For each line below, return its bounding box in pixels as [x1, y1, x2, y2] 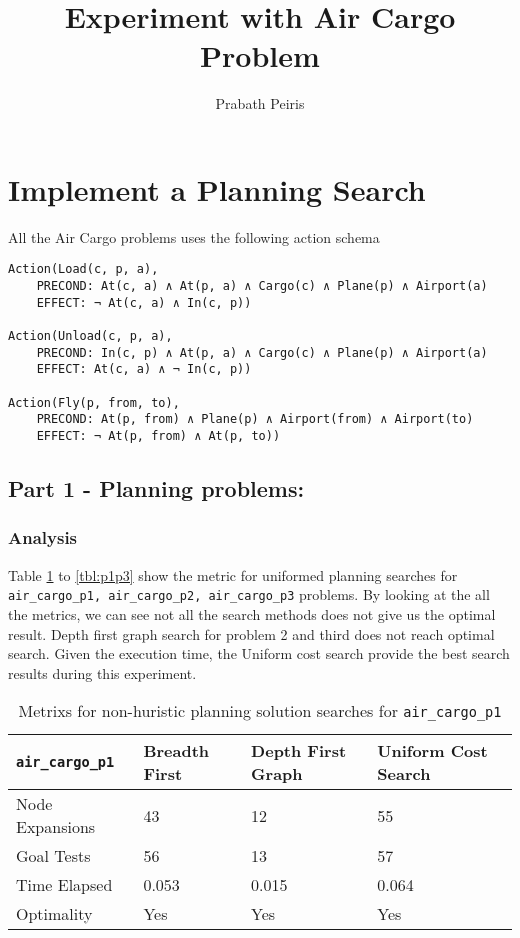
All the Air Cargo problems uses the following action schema [8, 226, 380, 247]
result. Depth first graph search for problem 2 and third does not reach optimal [8, 623, 495, 644]
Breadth [143, 739, 210, 763]
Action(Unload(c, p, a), [8, 329, 173, 344]
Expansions [16, 815, 96, 839]
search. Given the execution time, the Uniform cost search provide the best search [8, 643, 510, 664]
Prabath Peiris [215, 93, 305, 114]
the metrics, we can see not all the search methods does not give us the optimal [8, 603, 496, 624]
